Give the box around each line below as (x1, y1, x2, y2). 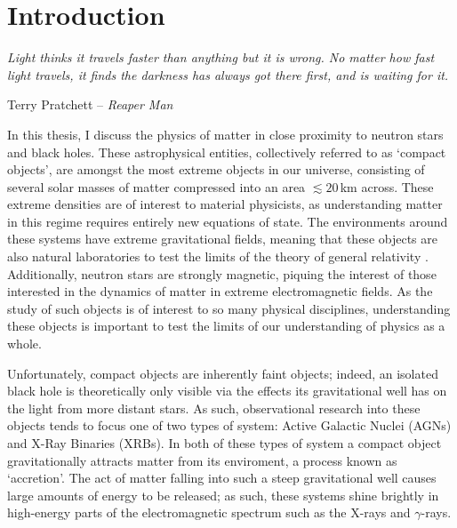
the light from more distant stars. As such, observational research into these (7, 398, 421, 417)
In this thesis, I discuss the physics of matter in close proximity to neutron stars (7, 124, 444, 143)
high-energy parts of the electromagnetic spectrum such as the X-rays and (7, 503, 411, 522)
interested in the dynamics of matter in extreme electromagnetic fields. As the (7, 282, 433, 300)
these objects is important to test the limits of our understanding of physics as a (7, 316, 445, 335)
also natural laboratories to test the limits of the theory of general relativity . (7, 247, 429, 266)
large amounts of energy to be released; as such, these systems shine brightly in (7, 485, 439, 504)
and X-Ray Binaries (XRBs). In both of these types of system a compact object (7, 434, 442, 452)
